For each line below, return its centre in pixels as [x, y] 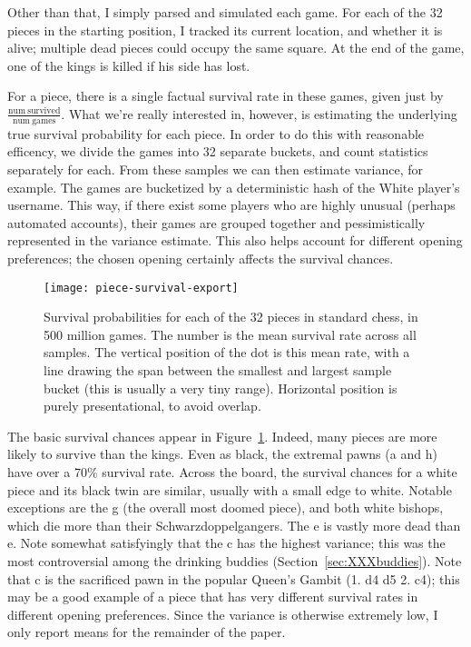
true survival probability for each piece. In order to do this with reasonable [216, 133]
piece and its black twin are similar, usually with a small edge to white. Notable [230, 489]
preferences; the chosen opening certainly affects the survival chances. [201, 258]
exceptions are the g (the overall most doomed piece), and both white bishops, [226, 508]
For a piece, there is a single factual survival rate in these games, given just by [226, 96]
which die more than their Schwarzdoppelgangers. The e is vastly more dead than [234, 525]
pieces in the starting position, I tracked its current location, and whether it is [225, 30]
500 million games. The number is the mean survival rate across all [230, 334]
